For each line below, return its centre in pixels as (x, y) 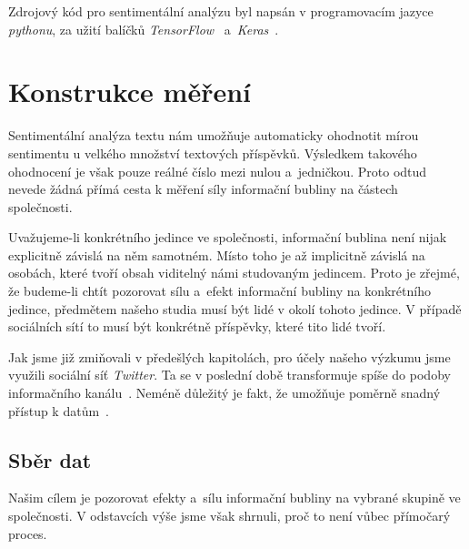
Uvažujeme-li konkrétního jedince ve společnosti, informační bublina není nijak (228, 237)
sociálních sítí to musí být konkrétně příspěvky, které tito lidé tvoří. (197, 326)
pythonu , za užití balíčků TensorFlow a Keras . (144, 29)
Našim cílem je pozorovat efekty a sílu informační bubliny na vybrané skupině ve (234, 498)
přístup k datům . (59, 410)
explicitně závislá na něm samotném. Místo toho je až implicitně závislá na (217, 254)
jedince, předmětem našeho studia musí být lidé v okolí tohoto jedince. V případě (235, 308)
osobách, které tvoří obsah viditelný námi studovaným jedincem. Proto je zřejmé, (234, 273)
